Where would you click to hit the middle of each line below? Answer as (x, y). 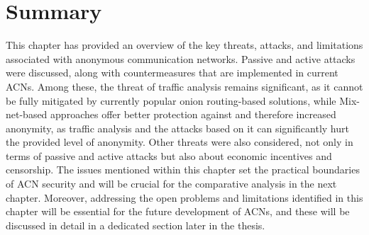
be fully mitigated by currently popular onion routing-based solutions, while (171, 100)
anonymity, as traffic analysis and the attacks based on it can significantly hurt (177, 128)
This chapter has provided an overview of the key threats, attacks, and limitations (184, 45)
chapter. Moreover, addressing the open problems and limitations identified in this (184, 197)
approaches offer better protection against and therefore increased (193, 114)
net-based (27, 114)
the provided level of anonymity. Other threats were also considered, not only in (180, 142)
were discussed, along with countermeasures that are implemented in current (172, 73)
